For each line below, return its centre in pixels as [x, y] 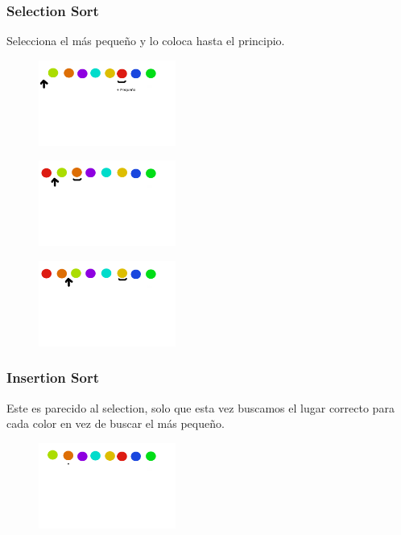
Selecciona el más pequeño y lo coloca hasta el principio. [146, 41]
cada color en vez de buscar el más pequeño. [116, 423]
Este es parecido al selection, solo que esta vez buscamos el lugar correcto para [200, 407]
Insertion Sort [53, 377]
